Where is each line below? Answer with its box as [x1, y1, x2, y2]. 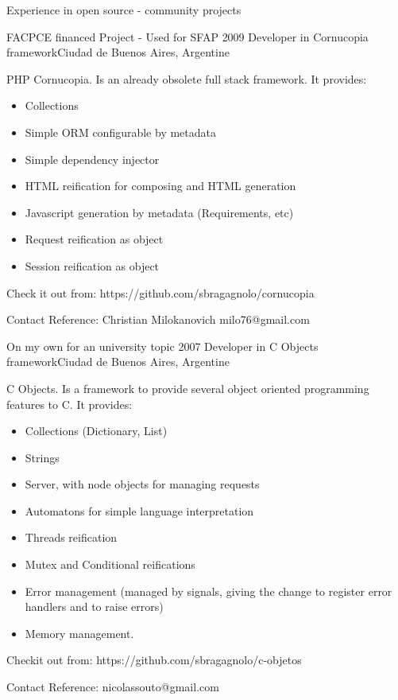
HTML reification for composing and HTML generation [25, 177, 296, 194]
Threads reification [25, 529, 118, 546]
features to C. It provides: [6, 395, 133, 412]
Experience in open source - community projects [6, 2, 242, 17]
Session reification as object [25, 257, 160, 274]
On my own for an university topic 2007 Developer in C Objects [6, 337, 319, 354]
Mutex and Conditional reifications [25, 556, 195, 573]
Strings [25, 449, 60, 465]
